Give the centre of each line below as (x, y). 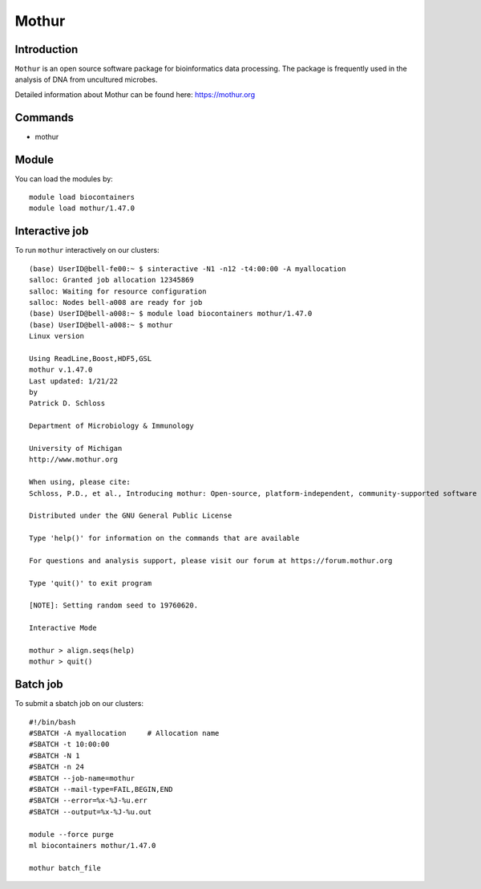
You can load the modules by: (64, 179)
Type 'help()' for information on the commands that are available (164, 538)
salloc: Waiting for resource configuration (118, 291)
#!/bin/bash (53, 722)
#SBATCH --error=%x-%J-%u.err (89, 801)
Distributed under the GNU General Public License (131, 516)
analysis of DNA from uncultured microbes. (86, 79)
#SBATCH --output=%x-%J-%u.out (91, 812)
